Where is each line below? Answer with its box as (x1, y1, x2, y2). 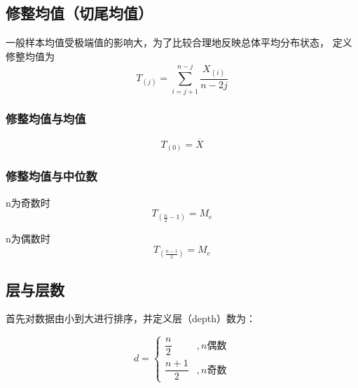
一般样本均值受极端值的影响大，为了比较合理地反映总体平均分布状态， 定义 (6, 35, 352, 50)
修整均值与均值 (6, 110, 86, 127)
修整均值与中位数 (6, 167, 97, 185)
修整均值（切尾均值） (6, 2, 153, 24)
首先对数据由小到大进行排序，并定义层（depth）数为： (6, 311, 256, 326)
